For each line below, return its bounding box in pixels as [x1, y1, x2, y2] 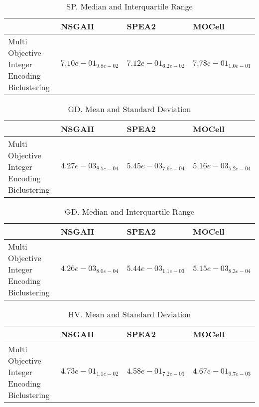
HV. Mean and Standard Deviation [68, 308, 191, 320]
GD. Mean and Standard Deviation [68, 103, 191, 115]
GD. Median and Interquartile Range [65, 206, 194, 217]
